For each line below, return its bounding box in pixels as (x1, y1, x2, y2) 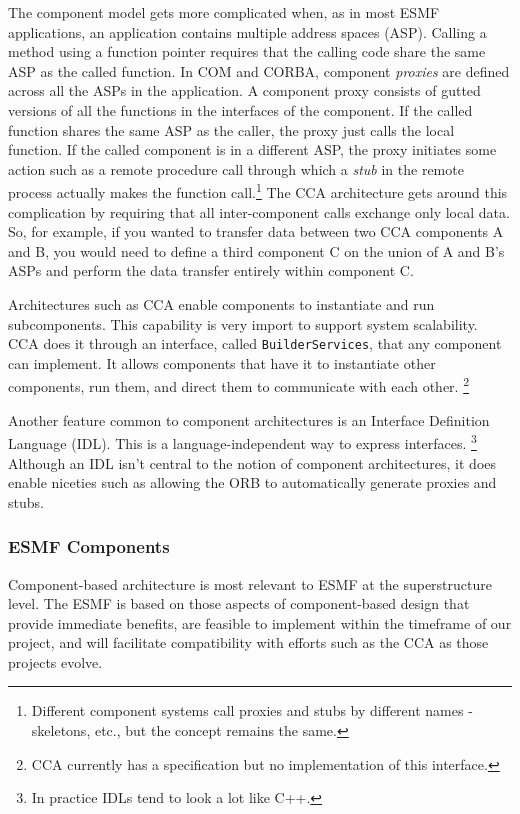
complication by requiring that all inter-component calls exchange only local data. (8, 201, 510, 222)
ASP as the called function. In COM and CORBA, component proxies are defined (8, 60, 510, 81)
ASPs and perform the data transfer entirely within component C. (8, 260, 414, 281)
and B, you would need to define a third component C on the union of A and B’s (8, 240, 505, 261)
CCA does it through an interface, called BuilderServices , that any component (8, 333, 502, 354)
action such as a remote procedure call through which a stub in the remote (8, 158, 464, 179)
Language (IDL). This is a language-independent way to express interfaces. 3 (8, 430, 477, 453)
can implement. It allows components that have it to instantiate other (8, 352, 436, 373)
